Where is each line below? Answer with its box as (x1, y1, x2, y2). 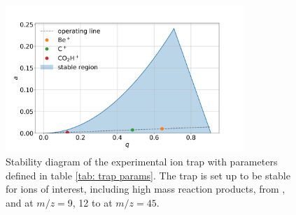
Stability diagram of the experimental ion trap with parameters (6, 154, 278, 168)
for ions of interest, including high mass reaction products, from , (6, 181, 286, 196)
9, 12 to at (67, 195, 113, 209)
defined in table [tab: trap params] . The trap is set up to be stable (6, 168, 290, 182)
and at (6, 195, 34, 209)
